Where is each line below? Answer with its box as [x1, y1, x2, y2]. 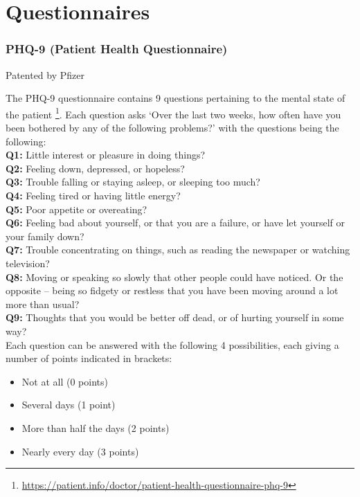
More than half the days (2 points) [21, 420, 170, 435]
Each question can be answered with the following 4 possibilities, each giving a [6, 337, 339, 352]
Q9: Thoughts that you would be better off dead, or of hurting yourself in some [6, 310, 344, 325]
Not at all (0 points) [21, 374, 108, 388]
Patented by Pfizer [6, 67, 84, 82]
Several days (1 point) [21, 397, 116, 412]
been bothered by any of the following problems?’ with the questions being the [6, 120, 339, 135]
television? [6, 255, 50, 270]
